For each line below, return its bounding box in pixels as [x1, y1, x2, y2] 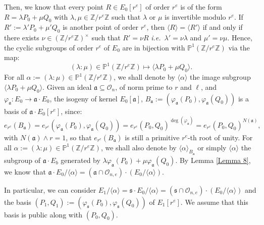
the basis [4, 196, 31, 207]
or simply [197, 142, 227, 152]
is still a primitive [125, 132, 180, 142]
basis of [4, 105, 27, 116]
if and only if [202, 22, 243, 32]
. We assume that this [180, 196, 248, 207]
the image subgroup [189, 72, 251, 82]
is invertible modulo [165, 11, 226, 22]
